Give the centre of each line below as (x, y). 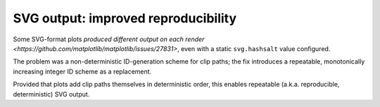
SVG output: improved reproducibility (125, 18)
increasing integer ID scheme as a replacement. (82, 71)
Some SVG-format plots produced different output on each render (109, 39)
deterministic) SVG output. (51, 94)
